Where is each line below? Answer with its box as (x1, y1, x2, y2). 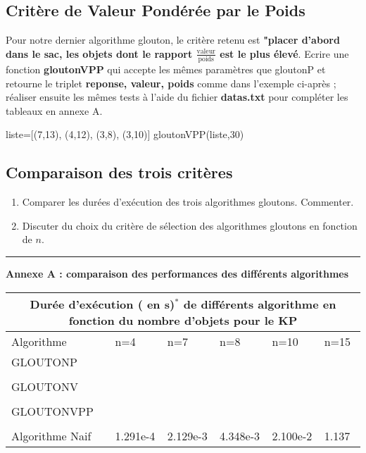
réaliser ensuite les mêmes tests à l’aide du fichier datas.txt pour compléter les (6, 89, 348, 104)
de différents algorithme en (183, 295, 336, 312)
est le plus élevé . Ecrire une (220, 46, 349, 61)
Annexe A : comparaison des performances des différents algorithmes (6, 266, 349, 281)
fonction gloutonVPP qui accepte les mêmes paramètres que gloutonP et (6, 62, 326, 77)
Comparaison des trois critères (6, 161, 233, 183)
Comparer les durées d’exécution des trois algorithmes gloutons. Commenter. (22, 194, 354, 209)
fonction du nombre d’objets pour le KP (68, 311, 298, 328)
